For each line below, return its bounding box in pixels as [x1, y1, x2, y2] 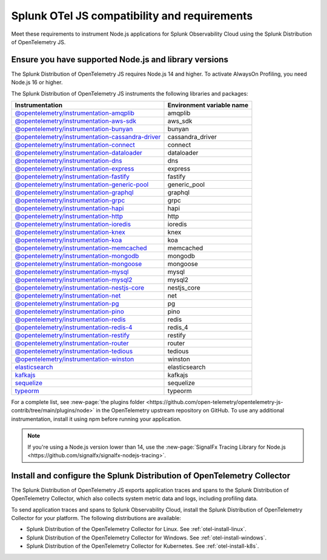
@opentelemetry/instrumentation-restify [15, 331, 130, 340]
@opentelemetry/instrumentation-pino [15, 307, 124, 316]
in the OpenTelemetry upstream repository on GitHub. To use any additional [96, 407, 285, 414]
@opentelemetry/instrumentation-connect [15, 141, 136, 149]
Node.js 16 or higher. [11, 79, 63, 86]
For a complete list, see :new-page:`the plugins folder [11, 399, 145, 406]
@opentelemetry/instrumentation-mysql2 [15, 276, 133, 284]
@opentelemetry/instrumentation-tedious [15, 347, 133, 356]
